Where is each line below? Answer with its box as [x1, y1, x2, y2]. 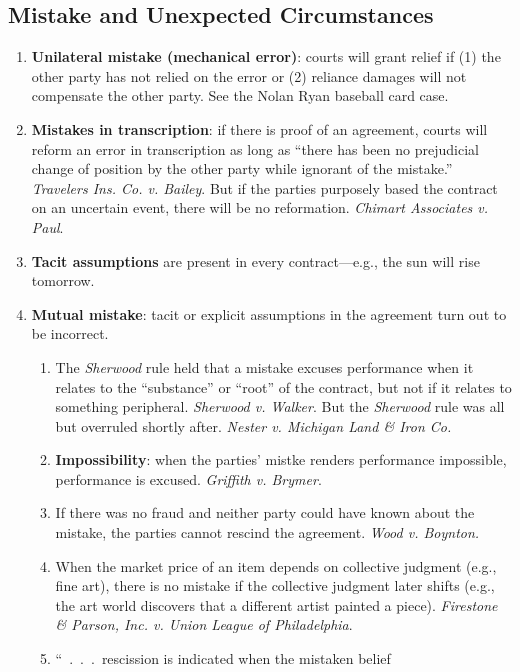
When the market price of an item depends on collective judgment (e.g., [55, 555, 497, 576]
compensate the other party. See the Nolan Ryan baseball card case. [31, 85, 449, 106]
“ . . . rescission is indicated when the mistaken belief [55, 648, 391, 669]
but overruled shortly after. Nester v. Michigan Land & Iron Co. [55, 415, 452, 436]
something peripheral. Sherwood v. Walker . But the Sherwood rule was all [55, 396, 505, 417]
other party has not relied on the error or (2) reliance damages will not [31, 65, 467, 86]
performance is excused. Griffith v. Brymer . [55, 468, 322, 489]
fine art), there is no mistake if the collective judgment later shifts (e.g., [55, 575, 495, 596]
